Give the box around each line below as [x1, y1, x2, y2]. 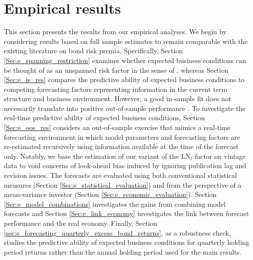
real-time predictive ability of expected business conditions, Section [4, 112, 205, 123]
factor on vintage [194, 151, 246, 161]
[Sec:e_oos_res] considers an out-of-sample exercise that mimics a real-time [4, 122, 231, 132]
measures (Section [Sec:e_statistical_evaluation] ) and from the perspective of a [4, 179, 242, 190]
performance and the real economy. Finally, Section [4, 218, 157, 228]
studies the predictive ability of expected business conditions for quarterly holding [4, 237, 250, 247]
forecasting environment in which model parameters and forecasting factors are [4, 131, 240, 142]
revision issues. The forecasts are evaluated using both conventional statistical [4, 170, 237, 180]
